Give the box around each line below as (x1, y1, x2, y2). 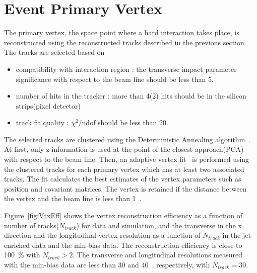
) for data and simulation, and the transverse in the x (76, 220, 242, 230)
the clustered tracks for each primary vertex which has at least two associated (4, 163, 244, 174)
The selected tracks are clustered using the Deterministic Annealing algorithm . (4, 134, 251, 144)
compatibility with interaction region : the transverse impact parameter (16, 63, 237, 74)
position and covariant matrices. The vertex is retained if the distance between (4, 183, 247, 194)
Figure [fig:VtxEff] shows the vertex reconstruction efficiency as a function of (4, 210, 242, 221)
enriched (4, 239, 30, 250)
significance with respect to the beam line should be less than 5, (16, 73, 214, 84)
